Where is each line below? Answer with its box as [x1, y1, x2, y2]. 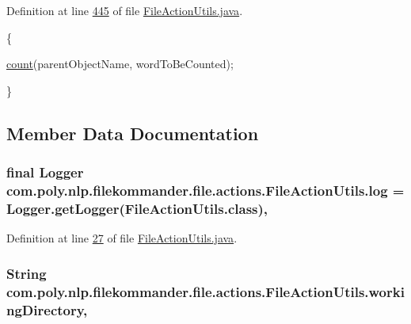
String [6, 263, 47, 283]
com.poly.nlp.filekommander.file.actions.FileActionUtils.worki [6, 281, 405, 301]
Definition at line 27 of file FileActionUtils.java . [6, 230, 238, 246]
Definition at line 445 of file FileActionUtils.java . [6, 2, 243, 18]
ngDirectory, [6, 299, 88, 319]
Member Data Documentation [6, 120, 259, 145]
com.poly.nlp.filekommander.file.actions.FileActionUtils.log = [6, 181, 405, 200]
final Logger [6, 162, 84, 182]
